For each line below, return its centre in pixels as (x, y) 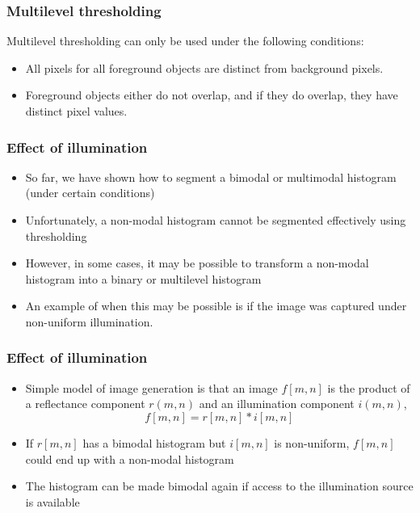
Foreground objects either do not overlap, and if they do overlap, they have (212, 95)
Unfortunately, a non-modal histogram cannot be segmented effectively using (216, 220)
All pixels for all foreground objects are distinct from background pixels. (204, 67)
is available (52, 501)
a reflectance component (85, 404)
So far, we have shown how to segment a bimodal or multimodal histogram (211, 177)
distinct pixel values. (76, 111)
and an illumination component (277, 404)
